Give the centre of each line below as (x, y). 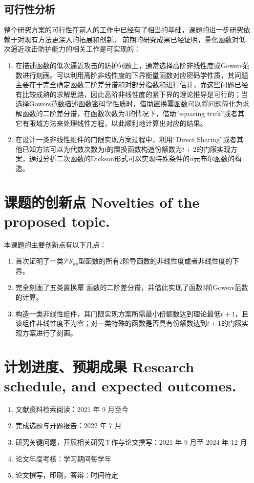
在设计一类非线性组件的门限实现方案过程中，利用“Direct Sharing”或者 (126, 139)
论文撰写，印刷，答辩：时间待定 (67, 475)
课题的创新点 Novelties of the (102, 202)
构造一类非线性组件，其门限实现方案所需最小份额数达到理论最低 (118, 313)
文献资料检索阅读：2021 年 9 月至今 (72, 409)
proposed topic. (57, 221)
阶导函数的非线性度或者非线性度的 (178, 261)
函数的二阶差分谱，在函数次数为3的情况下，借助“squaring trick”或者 (130, 113)
